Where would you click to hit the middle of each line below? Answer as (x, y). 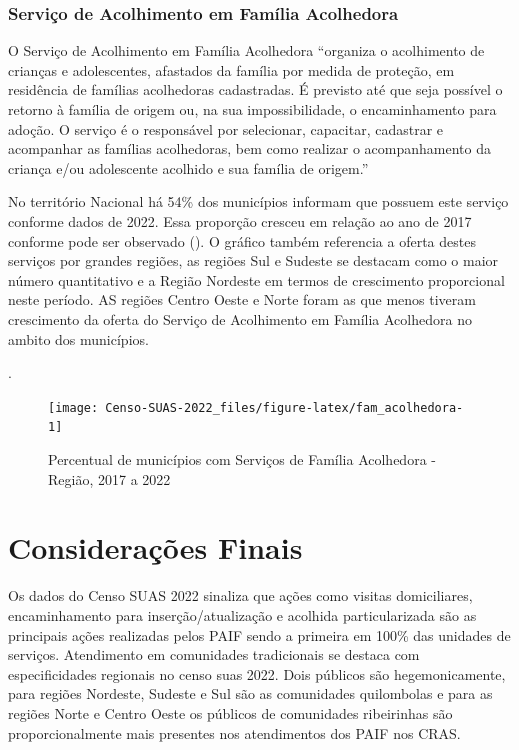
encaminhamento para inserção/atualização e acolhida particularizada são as (242, 614)
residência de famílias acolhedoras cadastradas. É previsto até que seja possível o (255, 89)
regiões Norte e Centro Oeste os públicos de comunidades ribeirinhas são (230, 712)
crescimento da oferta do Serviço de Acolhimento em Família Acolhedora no (240, 318)
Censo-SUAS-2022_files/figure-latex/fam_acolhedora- (284, 407)
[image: (73, 407)
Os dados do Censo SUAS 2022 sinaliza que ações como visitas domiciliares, (240, 595)
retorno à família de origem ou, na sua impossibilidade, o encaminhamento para (252, 109)
